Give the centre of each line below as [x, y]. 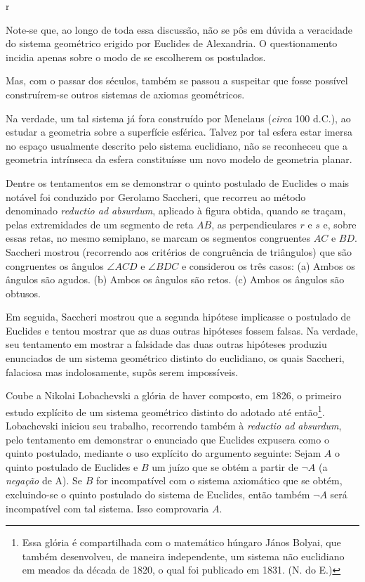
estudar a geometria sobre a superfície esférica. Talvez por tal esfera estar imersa [179, 132]
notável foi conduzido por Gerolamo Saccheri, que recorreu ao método [156, 196]
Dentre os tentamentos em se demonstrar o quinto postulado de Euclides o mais [178, 182]
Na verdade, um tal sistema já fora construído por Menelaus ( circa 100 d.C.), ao [178, 118]
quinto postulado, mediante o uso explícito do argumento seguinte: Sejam [164, 453]
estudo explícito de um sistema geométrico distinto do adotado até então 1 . [165, 410]
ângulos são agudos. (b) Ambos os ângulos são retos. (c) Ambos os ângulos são [175, 279]
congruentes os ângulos [55, 265]
